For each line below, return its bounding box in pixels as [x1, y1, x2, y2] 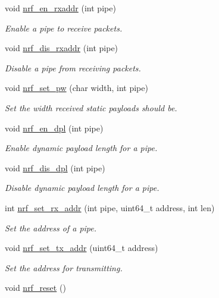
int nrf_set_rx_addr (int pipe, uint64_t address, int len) [5, 201, 215, 214]
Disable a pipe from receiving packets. [5, 61, 141, 74]
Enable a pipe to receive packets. [5, 21, 123, 34]
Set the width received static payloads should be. [5, 101, 177, 114]
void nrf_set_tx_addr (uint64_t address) [5, 241, 158, 254]
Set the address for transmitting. [5, 261, 123, 274]
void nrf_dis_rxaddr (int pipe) [5, 42, 118, 54]
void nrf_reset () [5, 281, 66, 294]
